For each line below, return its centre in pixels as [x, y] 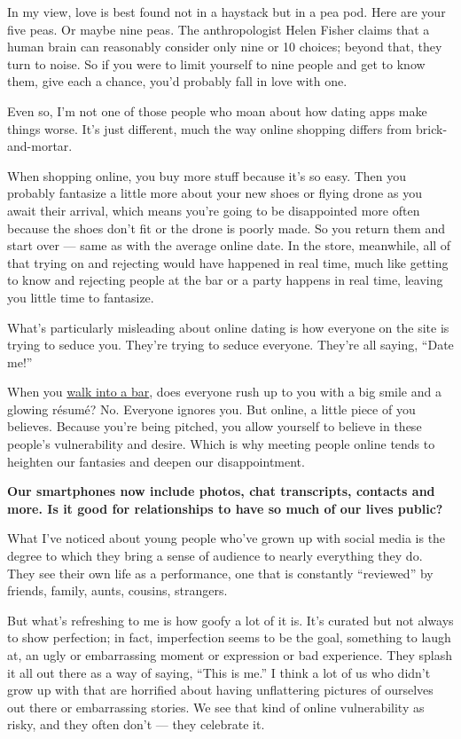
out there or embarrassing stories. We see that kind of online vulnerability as [216, 707]
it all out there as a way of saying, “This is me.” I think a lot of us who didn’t [219, 672]
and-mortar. [40, 146]
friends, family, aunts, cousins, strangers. [117, 590]
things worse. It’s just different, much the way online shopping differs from [210, 128]
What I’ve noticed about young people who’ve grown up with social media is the [227, 538]
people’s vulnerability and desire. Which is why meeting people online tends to [221, 444]
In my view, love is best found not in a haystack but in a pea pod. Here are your [227, 12]
